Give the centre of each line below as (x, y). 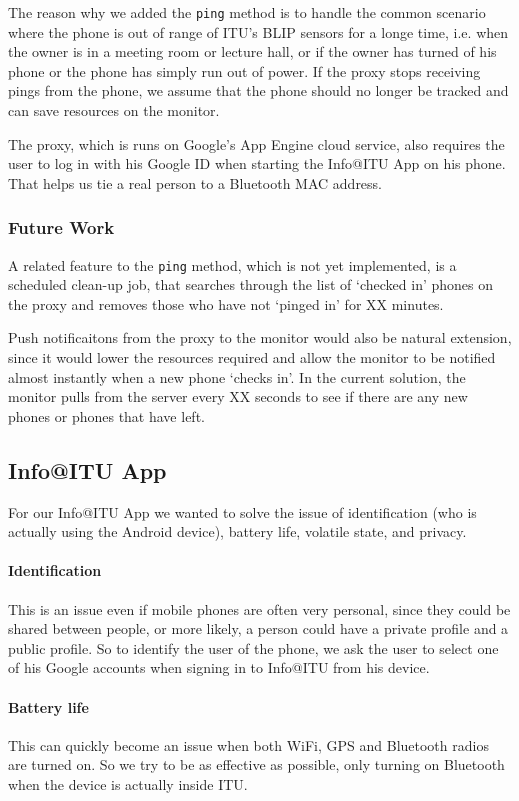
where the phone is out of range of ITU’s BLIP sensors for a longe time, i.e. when (258, 31)
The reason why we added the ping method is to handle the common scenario (247, 12)
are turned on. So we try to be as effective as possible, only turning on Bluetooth (256, 764)
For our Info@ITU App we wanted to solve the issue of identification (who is (242, 511)
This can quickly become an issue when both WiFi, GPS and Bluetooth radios (248, 744)
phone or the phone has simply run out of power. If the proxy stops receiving (244, 70)
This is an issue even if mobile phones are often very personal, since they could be (259, 608)
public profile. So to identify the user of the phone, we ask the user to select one (253, 647)
